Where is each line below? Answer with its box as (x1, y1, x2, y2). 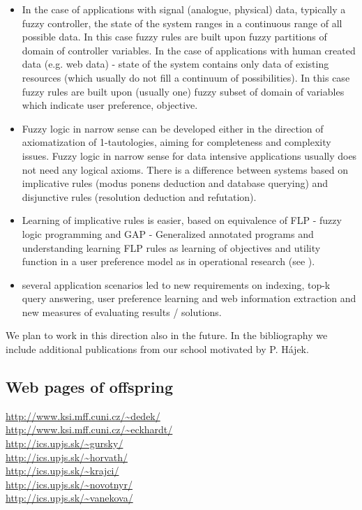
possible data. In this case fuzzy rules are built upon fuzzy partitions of (22, 29, 327, 44)
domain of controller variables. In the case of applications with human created (22, 43, 356, 57)
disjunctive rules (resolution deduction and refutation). (22, 189, 257, 204)
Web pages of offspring (6, 376, 174, 398)
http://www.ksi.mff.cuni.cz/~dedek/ (6, 408, 160, 423)
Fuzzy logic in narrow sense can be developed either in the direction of (22, 121, 324, 135)
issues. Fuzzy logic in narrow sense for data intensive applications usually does (22, 148, 357, 163)
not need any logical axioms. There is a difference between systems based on (22, 162, 348, 177)
